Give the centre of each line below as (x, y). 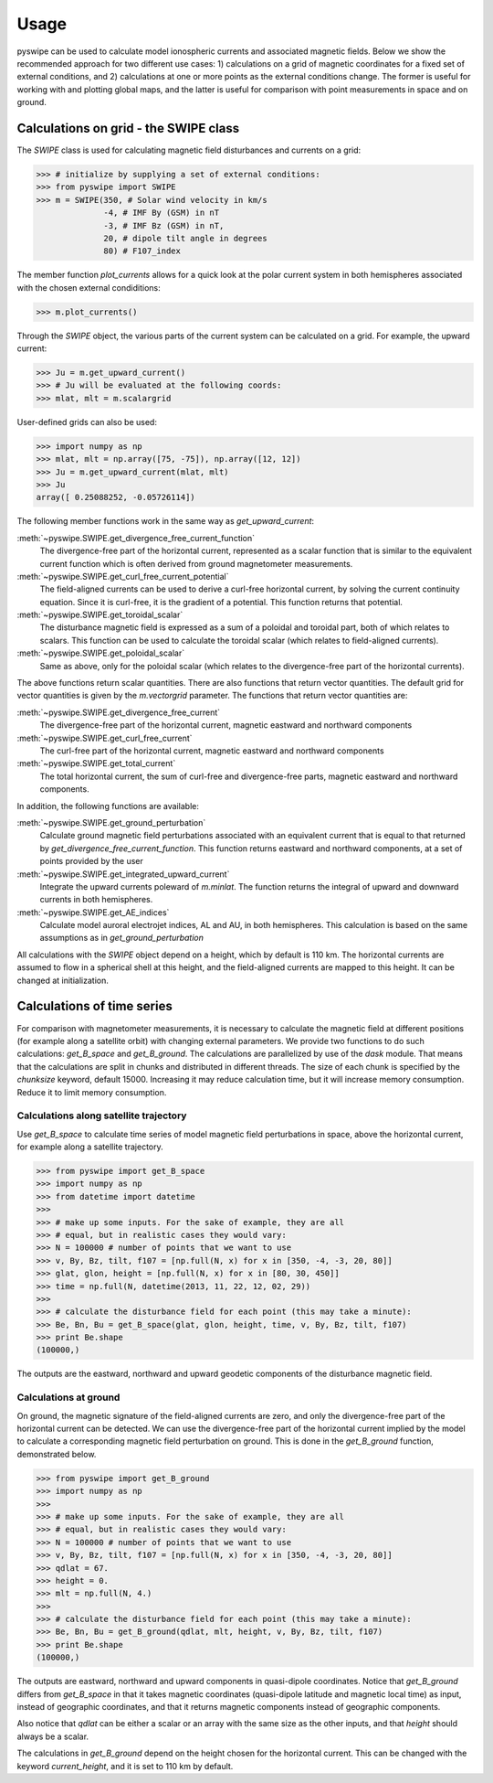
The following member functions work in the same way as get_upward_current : (166, 521)
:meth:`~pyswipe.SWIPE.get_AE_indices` (93, 912)
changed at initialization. (63, 980)
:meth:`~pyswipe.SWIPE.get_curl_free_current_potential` (123, 576)
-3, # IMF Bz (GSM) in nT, (164, 225)
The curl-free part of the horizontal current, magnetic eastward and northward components (212, 751)
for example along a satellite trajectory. (90, 1147)
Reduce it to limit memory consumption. (92, 1092)
